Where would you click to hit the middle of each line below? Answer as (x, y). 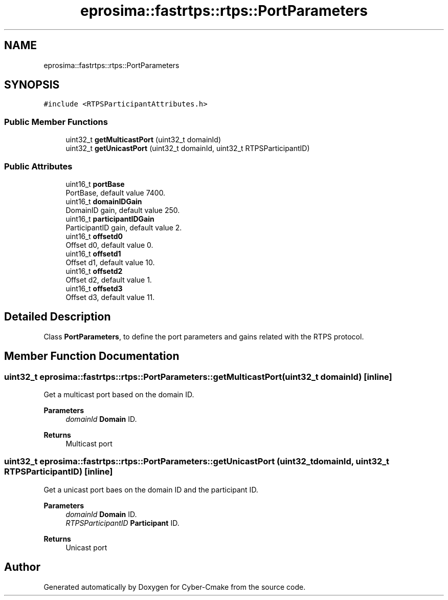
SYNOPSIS (32, 85)
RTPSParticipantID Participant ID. (122, 523)
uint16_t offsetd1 (93, 253)
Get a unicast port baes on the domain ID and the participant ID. (151, 489)
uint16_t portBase (95, 184)
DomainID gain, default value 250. (123, 210)
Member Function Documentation (92, 356)
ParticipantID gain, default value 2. (124, 227)
